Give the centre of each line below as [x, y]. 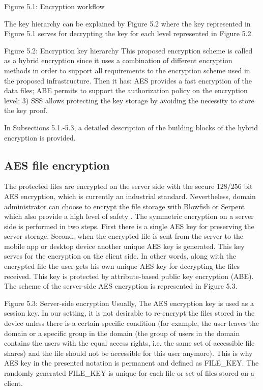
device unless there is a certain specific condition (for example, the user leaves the [132, 323]
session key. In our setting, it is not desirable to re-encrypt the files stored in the [129, 313]
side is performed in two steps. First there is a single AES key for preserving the [129, 226]
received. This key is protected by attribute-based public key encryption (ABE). [129, 276]
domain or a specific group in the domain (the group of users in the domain [122, 333]
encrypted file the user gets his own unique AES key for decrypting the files [122, 266]
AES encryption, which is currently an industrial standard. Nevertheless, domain [130, 196]
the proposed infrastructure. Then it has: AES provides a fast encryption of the [128, 80]
